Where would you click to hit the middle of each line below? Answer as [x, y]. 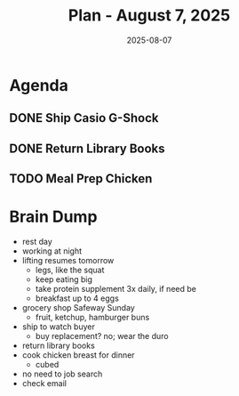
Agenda [39, 85]
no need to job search [62, 374]
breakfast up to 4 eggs [77, 298]
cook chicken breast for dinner [78, 355]
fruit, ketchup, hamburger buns [92, 318]
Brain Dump [53, 217]
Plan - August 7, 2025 [149, 16]
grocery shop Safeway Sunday [78, 308]
